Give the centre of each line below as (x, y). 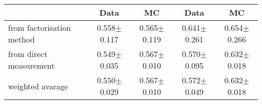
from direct (28, 54)
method (21, 39)
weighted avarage (38, 86)
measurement (31, 65)
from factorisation (40, 28)
